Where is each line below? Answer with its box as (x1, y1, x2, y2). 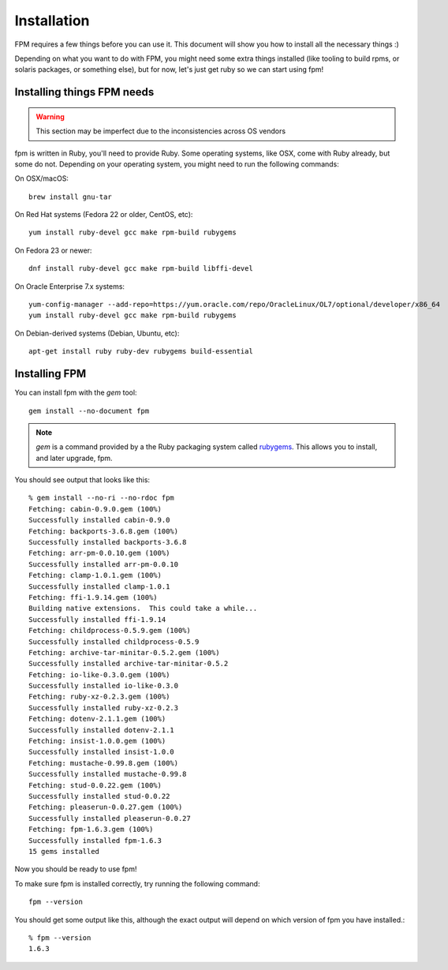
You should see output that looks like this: (14, 475, 150, 485)
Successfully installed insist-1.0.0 (28, 747, 175, 757)
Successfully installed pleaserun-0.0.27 (28, 814, 191, 822)
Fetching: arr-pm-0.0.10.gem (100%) (28, 549, 170, 558)
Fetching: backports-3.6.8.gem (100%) (28, 526, 179, 536)
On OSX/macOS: (14, 174, 69, 183)
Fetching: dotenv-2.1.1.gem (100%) (28, 714, 166, 724)
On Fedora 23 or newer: (14, 245, 92, 255)
